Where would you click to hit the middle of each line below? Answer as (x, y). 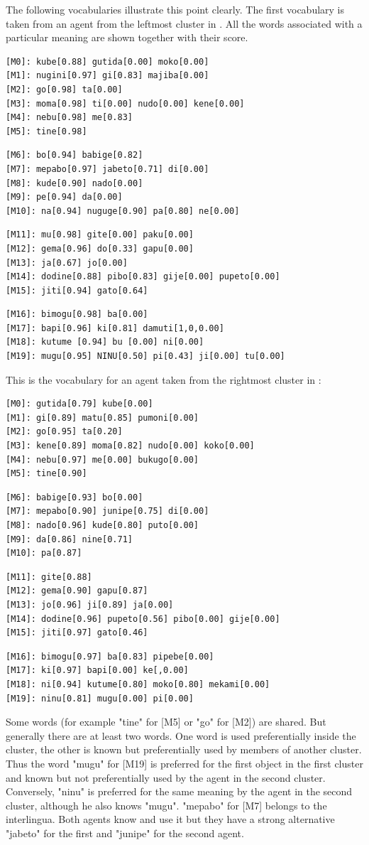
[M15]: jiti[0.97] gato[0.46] (77, 633)
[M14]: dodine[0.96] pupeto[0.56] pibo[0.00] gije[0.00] (143, 619)
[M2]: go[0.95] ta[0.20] (64, 432)
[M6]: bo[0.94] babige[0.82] (75, 155)
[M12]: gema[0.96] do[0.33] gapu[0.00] (100, 248)
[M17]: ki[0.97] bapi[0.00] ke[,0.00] (97, 671)
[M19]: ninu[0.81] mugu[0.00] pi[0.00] (100, 698)
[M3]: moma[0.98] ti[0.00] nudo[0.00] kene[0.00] (125, 103)
